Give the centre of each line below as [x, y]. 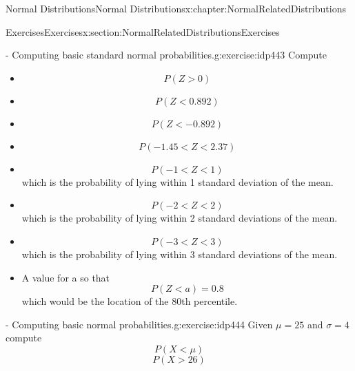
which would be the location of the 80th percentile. [130, 301]
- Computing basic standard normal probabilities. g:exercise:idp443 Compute [166, 55]
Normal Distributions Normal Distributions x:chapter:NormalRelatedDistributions [176, 8]
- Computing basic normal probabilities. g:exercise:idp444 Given [139, 324]
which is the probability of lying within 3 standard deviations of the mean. [180, 254]
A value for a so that [66, 277]
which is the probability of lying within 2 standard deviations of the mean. [180, 218]
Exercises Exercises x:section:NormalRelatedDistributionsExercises [143, 31]
